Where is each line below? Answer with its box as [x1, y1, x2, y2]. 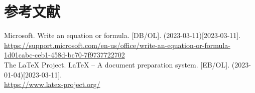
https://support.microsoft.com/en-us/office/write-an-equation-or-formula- [4, 39, 230, 50]
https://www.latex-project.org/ [4, 79, 100, 89]
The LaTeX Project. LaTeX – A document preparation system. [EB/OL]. [4, 59, 230, 69]
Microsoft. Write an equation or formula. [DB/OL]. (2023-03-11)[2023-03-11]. [4, 30, 241, 40]
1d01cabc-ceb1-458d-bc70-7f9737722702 [4, 49, 125, 60]
